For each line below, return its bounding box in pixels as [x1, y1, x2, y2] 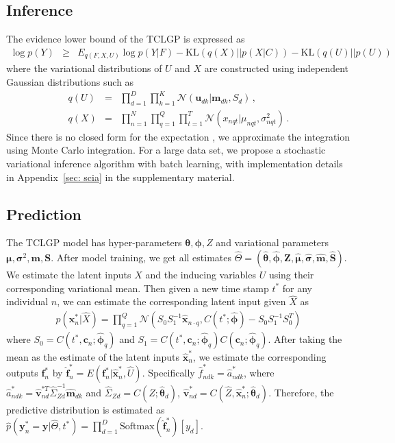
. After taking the [268, 332, 342, 346]
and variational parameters [216, 235, 329, 250]
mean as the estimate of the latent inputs [6, 349, 179, 363]
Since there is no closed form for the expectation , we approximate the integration [6, 129, 351, 143]
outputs [6, 366, 38, 380]
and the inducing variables [145, 267, 256, 282]
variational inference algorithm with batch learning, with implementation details [6, 156, 343, 171]
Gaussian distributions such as [6, 74, 134, 88]
